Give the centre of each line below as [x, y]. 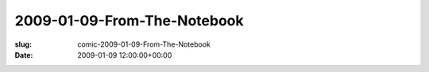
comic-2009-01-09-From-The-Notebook [144, 44]
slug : [23, 44]
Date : [24, 55]
